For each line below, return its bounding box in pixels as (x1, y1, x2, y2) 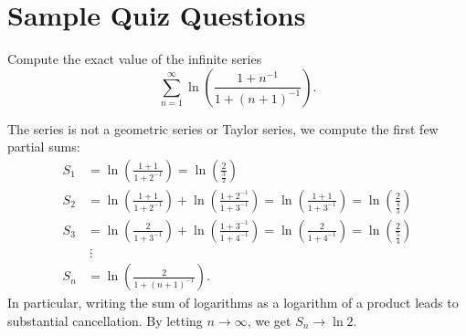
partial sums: (7, 137, 80, 156)
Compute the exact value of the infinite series (7, 49, 262, 68)
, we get (247, 310, 291, 330)
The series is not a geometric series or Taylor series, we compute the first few (7, 119, 439, 138)
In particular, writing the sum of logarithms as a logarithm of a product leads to (7, 293, 459, 312)
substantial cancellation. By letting (7, 310, 203, 330)
